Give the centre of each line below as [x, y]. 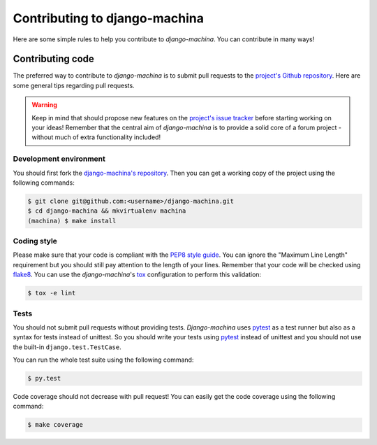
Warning [44, 105]
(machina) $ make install [72, 221]
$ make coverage [56, 425]
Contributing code [53, 59]
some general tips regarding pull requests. [74, 85]
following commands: [44, 183]
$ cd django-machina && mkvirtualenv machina [107, 211]
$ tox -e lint [52, 293]
